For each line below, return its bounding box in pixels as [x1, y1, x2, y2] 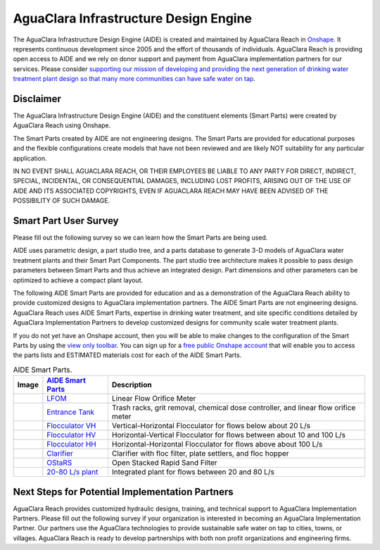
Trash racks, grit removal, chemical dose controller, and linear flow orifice [111, 403, 356, 413]
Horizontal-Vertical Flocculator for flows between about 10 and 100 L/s [111, 430, 346, 440]
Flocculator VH [46, 421, 96, 431]
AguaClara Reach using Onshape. [13, 121, 111, 130]
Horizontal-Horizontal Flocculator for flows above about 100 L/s [111, 439, 323, 449]
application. [13, 154, 47, 162]
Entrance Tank [46, 407, 95, 417]
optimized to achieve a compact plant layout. [13, 275, 144, 285]
